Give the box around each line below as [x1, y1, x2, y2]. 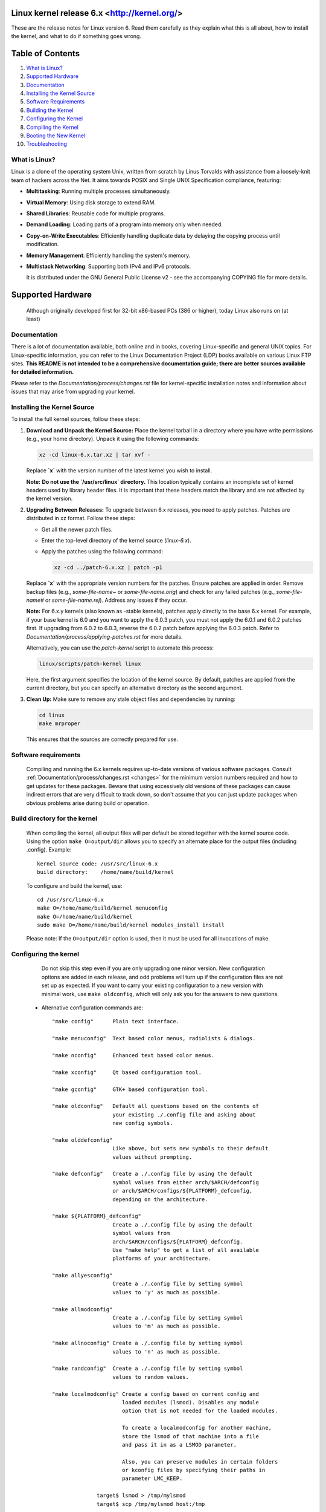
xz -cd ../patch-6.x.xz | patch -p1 [54, 564, 163, 571]
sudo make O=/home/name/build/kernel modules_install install [37, 922, 225, 928]
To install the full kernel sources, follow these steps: [11, 415, 141, 423]
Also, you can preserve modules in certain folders [121, 1458, 278, 1465]
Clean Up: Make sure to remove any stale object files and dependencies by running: [26, 696, 235, 703]
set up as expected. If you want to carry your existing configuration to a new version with [41, 982, 263, 989]
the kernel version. [26, 495, 73, 502]
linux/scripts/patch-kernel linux [39, 660, 141, 667]
